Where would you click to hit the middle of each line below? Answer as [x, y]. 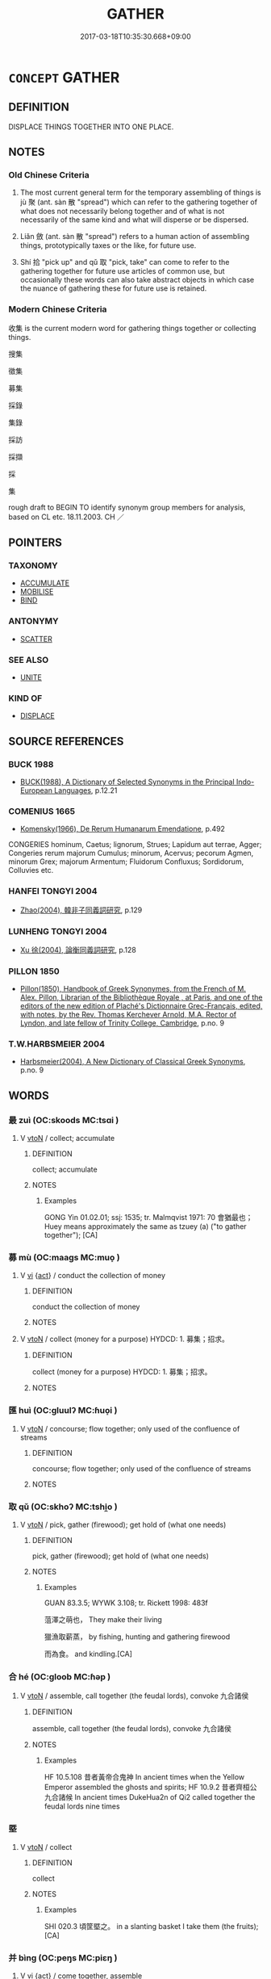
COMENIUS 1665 [42, 811]
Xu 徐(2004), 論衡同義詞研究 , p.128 [78, 950]
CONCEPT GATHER [64, 77]
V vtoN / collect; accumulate [67, 1138]
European [36, 790]
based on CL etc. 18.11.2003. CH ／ [67, 517]
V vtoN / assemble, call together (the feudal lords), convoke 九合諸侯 [134, 1696]
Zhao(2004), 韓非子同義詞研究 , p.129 [81, 910]
